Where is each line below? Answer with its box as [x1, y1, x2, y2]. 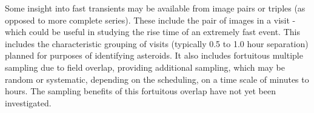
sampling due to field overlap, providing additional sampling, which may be [5, 60, 285, 73]
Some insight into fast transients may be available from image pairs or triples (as [5, 2, 306, 14]
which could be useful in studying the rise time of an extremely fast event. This [5, 25, 300, 38]
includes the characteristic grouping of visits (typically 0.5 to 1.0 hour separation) [5, 37, 309, 50]
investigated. [5, 96, 52, 109]
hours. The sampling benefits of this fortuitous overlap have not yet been [5, 85, 276, 97]
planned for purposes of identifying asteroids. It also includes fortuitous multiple [5, 49, 303, 62]
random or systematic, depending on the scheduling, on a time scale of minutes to [5, 73, 309, 85]
